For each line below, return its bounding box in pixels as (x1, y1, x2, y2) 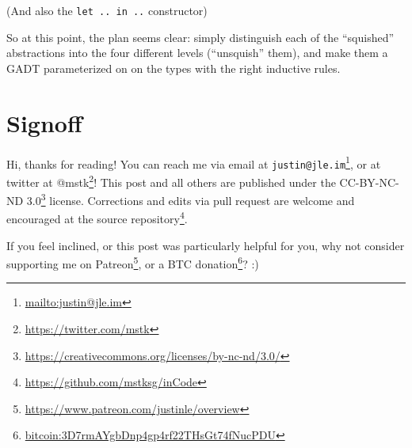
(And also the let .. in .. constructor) (6, 2, 208, 18)
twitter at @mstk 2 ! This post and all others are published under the (6, 171, 336, 190)
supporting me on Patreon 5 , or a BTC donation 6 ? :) (6, 253, 259, 271)
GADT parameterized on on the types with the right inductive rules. (6, 59, 341, 76)
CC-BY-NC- (339, 173, 399, 190)
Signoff (6, 106, 82, 139)
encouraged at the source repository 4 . (6, 208, 188, 227)
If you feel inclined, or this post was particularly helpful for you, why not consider (6, 237, 405, 253)
